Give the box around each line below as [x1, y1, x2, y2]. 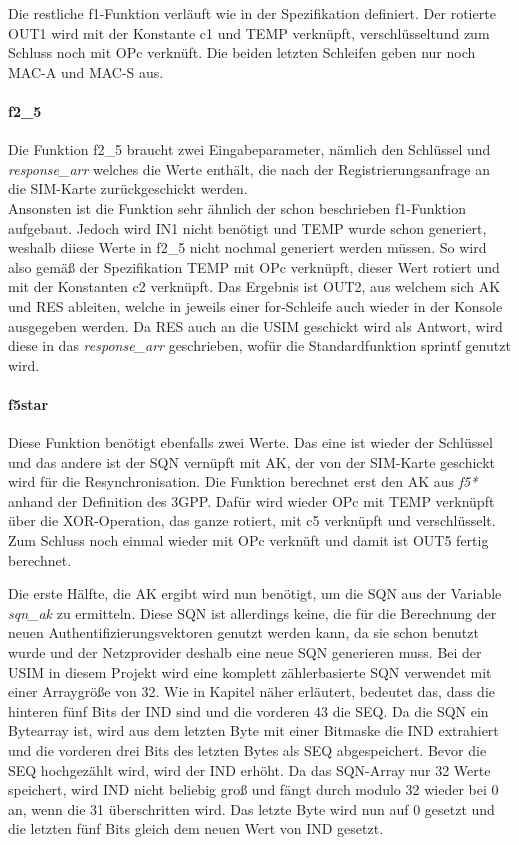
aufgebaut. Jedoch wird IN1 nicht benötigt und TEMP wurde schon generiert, [8, 217, 487, 238]
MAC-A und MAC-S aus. [8, 61, 164, 82]
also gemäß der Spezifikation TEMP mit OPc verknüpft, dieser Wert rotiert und [8, 256, 500, 277]
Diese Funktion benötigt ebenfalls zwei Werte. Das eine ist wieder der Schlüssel [8, 432, 493, 453]
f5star [8, 393, 49, 414]
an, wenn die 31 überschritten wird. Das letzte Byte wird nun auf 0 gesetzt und [8, 798, 495, 819]
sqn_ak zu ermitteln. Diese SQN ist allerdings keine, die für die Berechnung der [8, 602, 497, 623]
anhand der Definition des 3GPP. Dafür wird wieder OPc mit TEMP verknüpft [8, 490, 495, 511]
